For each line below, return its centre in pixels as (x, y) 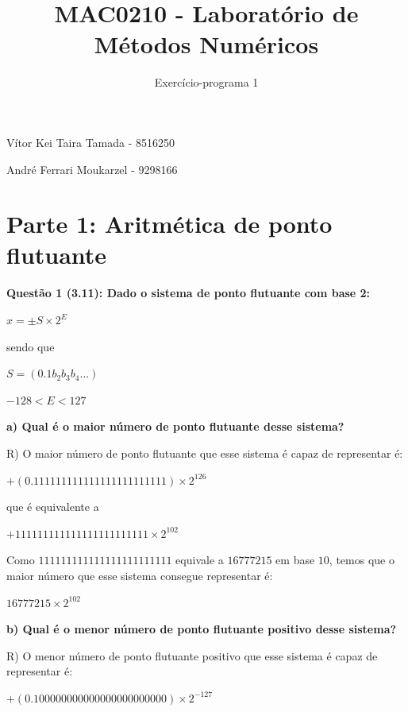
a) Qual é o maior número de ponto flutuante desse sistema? (175, 426)
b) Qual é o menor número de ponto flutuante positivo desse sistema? (202, 629)
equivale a (200, 560)
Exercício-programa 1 (206, 82)
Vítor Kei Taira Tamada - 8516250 (91, 142)
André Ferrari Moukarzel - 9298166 (92, 169)
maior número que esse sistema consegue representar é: (140, 575)
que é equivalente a (53, 507)
